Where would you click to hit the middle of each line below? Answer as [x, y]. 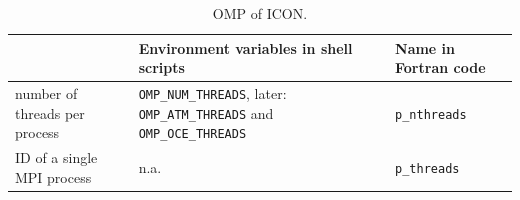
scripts [161, 67]
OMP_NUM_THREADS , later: [212, 93]
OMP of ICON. [260, 13]
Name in [425, 47]
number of [46, 93]
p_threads [427, 169]
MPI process [53, 176]
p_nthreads [431, 114]
